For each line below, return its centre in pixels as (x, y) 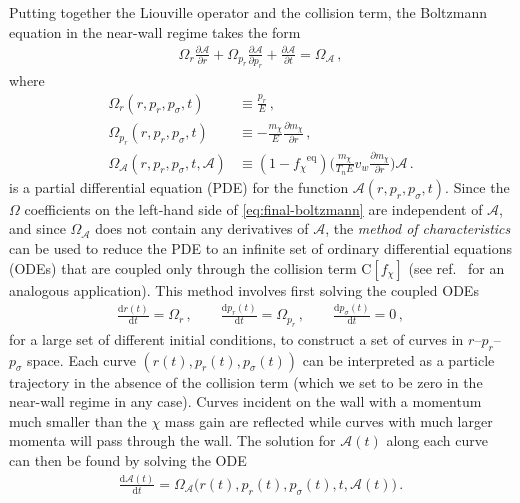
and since (37, 228)
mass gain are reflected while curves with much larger (328, 420)
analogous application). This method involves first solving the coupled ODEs (244, 289)
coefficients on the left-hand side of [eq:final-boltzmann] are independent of (253, 208)
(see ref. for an (456, 267)
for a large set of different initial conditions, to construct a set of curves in (236, 338)
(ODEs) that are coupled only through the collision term (183, 267)
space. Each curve (81, 359)
